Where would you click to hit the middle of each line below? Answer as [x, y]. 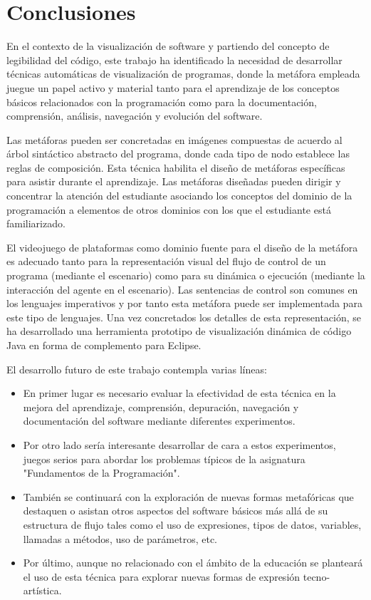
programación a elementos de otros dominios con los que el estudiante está [169, 209]
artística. [42, 590]
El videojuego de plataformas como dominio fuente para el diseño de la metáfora [182, 247]
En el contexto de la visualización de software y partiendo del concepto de [168, 46]
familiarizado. [36, 223]
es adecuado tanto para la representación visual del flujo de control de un [166, 261]
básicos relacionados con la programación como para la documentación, [162, 102]
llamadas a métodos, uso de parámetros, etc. [120, 538]
